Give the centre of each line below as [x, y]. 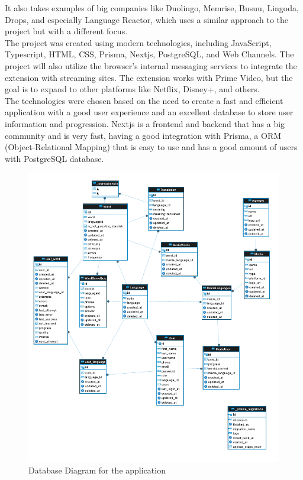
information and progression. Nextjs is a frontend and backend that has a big [145, 123]
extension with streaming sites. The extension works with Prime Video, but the [149, 77]
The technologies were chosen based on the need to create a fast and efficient [144, 100]
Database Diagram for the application [97, 470]
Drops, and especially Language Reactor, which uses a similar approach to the [147, 19]
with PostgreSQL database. [54, 158]
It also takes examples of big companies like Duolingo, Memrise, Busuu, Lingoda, [152, 8]
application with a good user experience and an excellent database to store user [149, 112]
